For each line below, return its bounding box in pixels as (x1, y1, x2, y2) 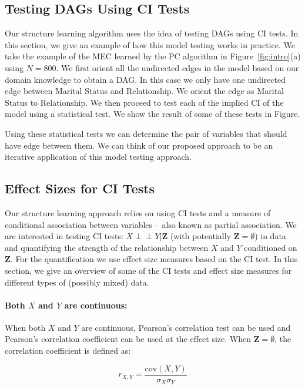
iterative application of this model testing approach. (5, 150, 192, 163)
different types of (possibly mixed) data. (5, 276, 149, 288)
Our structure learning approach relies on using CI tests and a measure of (5, 206, 271, 219)
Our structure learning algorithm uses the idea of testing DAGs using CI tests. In (5, 27, 299, 39)
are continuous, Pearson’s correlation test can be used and (81, 321, 291, 333)
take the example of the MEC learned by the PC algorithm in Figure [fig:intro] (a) (5, 50, 301, 62)
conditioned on (244, 241, 297, 253)
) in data (254, 230, 286, 242)
